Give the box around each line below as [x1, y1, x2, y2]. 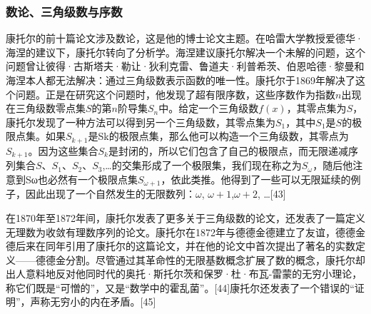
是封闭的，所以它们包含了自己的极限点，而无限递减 [108, 143, 348, 158]
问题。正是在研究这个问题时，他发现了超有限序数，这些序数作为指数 [15, 86, 335, 101]
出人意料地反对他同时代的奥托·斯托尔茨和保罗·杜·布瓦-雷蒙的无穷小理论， [6, 266, 362, 281]
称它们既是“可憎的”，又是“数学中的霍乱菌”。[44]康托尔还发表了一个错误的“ [6, 280, 355, 295]
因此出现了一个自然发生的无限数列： [25, 186, 195, 201]
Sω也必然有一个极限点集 [25, 171, 138, 186]
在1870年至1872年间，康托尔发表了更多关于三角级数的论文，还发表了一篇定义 [6, 210, 365, 225]
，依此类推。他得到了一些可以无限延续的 [161, 171, 351, 186]
